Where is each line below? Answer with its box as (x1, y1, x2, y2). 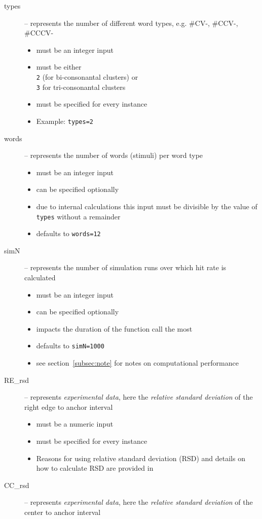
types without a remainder (36, 211, 121, 221)
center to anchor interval (24, 506, 101, 517)
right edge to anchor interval (24, 401, 113, 412)
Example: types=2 (36, 115, 93, 126)
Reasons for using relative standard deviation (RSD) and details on (36, 452, 245, 463)
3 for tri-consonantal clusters (36, 81, 126, 92)
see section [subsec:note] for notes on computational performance (36, 358, 239, 368)
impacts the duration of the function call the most (36, 323, 193, 334)
